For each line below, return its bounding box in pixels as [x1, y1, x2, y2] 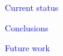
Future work [5, 42, 50, 54]
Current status [5, 1, 59, 13]
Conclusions [5, 21, 49, 34]
